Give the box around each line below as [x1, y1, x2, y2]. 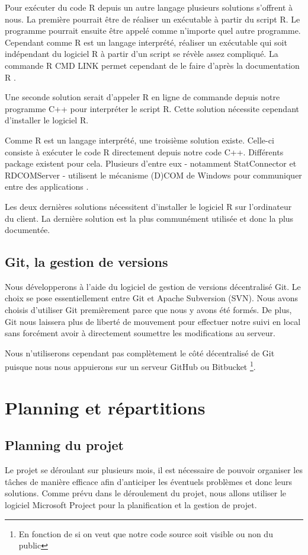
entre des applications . [5, 180, 89, 193]
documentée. [5, 224, 50, 236]
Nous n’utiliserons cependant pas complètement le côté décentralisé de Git [5, 346, 275, 359]
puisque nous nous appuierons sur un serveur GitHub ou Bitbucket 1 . [5, 359, 256, 373]
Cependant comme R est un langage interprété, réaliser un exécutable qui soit [5, 36, 287, 48]
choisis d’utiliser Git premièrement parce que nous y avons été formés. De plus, [5, 304, 292, 316]
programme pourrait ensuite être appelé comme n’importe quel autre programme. [5, 24, 301, 37]
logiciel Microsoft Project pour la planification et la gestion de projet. [5, 499, 257, 511]
